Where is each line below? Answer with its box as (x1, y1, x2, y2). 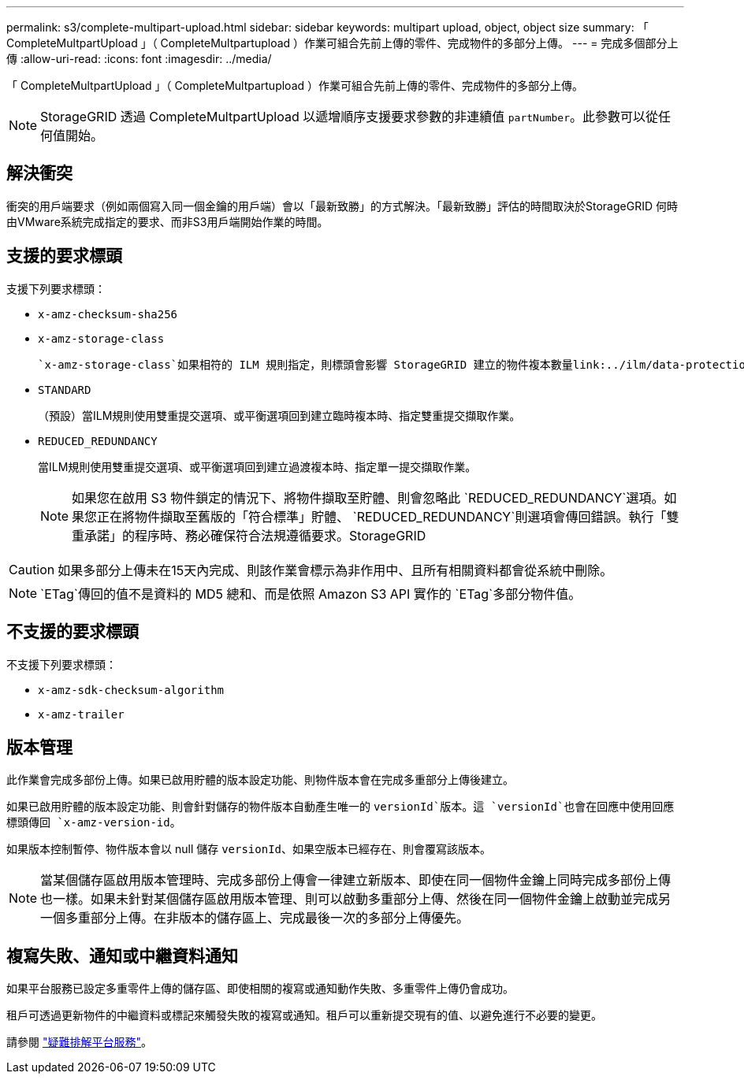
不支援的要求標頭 (6, 622, 139, 642)
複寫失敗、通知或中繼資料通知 (6, 945, 238, 966)
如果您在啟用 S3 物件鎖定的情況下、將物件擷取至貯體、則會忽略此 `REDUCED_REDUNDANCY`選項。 (72, 489, 664, 506)
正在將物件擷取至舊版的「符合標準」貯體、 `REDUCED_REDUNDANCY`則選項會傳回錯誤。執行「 (97, 508, 667, 525)
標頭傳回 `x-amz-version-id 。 (6, 815, 181, 829)
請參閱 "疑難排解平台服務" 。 (6, 1035, 152, 1049)
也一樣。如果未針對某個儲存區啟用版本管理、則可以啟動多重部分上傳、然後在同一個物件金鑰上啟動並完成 (40, 891, 659, 907)
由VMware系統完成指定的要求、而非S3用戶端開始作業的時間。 (6, 214, 329, 228)
